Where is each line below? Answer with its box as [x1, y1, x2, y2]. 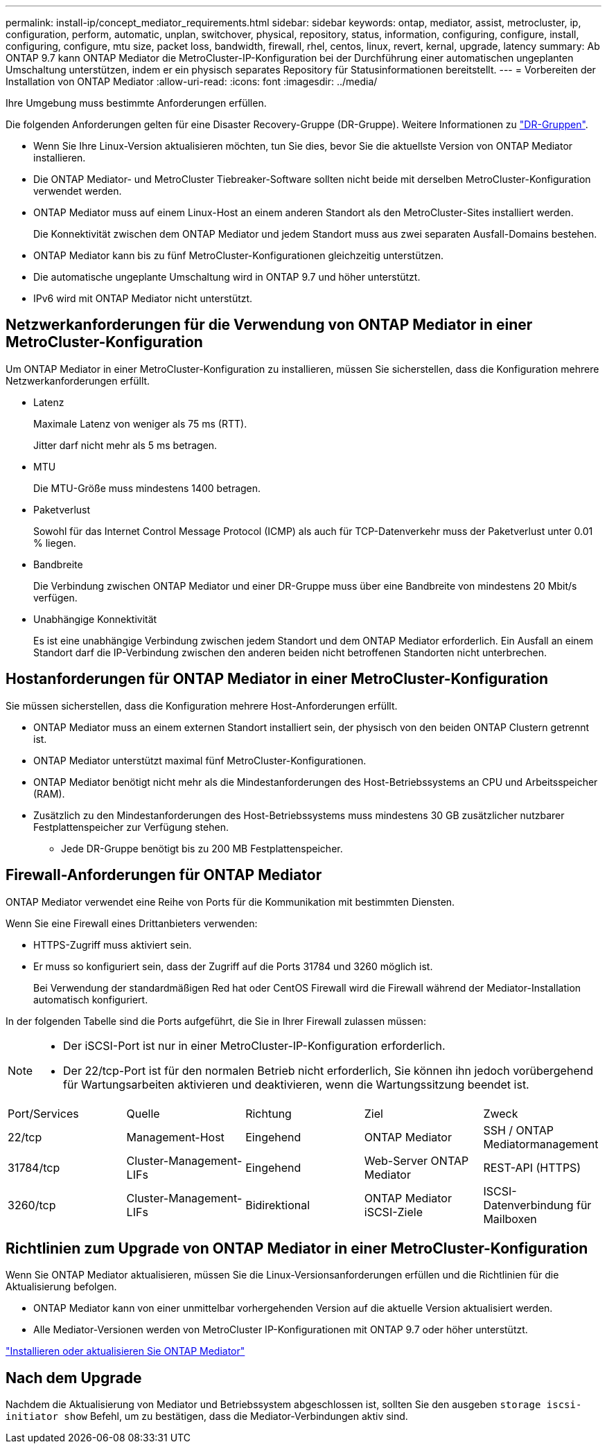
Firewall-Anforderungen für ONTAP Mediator [6, 866, 322, 884]
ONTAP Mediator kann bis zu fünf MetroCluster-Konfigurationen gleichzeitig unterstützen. [33, 249, 444, 261]
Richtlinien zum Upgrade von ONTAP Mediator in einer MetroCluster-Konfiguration [6, 1239, 588, 1257]
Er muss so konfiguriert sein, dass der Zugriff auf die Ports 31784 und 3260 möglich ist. [33, 960, 433, 972]
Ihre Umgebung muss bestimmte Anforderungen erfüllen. [6, 97, 267, 109]
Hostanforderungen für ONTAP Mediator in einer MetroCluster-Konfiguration [6, 670, 549, 688]
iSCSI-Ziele [364, 1204, 423, 1219]
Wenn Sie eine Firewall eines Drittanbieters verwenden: [6, 917, 258, 929]
